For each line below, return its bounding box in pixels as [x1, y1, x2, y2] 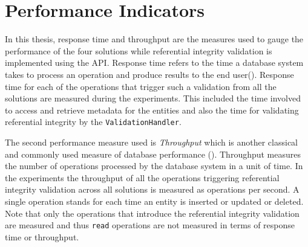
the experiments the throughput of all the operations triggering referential [5, 171, 280, 184]
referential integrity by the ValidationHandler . [5, 115, 182, 128]
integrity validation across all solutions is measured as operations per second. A [5, 183, 300, 196]
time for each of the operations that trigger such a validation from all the [5, 80, 277, 92]
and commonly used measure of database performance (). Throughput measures [5, 147, 301, 160]
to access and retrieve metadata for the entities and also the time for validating [5, 103, 299, 116]
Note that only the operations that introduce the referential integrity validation [5, 207, 300, 219]
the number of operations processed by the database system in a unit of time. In [5, 159, 303, 172]
